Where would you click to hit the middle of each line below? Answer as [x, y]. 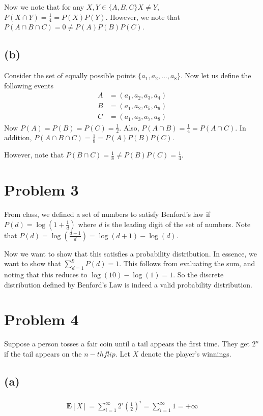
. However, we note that [143, 17]
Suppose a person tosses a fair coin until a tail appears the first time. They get [127, 344]
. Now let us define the [216, 75]
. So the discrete [198, 275]
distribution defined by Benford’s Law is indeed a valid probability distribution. [128, 284]
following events [29, 85]
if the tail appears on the [43, 354]
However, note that [34, 155]
